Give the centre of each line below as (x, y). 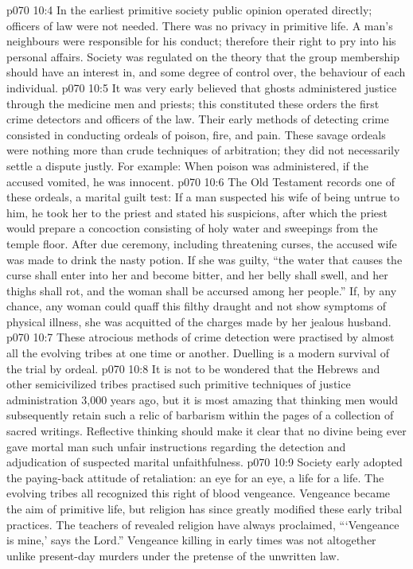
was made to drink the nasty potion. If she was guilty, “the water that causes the (205, 259)
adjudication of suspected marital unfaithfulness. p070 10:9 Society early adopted (205, 462)
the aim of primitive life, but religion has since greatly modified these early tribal (205, 509)
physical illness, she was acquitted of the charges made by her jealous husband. (199, 321)
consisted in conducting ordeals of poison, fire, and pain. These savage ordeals (196, 134)
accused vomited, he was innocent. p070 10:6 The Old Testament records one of (201, 181)
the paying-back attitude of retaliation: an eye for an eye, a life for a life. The (195, 477)
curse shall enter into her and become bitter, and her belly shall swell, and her (197, 275)
